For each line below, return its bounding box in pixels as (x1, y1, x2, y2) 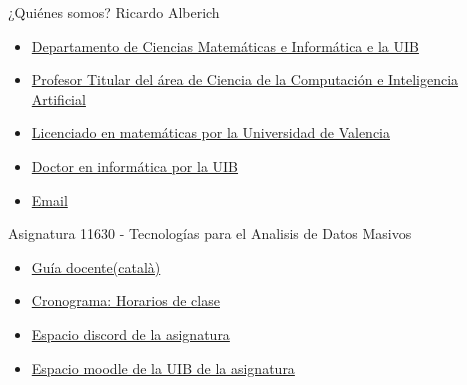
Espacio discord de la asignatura (31, 323, 230, 344)
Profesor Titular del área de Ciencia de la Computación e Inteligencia (31, 69, 459, 90)
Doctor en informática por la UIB (31, 155, 239, 176)
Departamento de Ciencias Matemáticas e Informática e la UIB (31, 35, 419, 56)
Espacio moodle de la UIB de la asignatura (31, 357, 295, 378)
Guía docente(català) (31, 256, 161, 277)
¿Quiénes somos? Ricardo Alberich (8, 2, 220, 22)
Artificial (31, 88, 86, 109)
